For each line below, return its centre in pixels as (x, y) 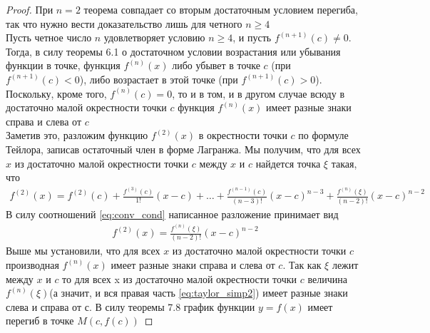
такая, (344, 163)
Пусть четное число (49, 37)
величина (327, 278)
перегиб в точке (40, 321)
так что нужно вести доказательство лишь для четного (124, 23)
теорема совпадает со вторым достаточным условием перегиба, (221, 9)
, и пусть (252, 37)
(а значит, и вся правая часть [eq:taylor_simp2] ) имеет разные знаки (199, 293)
